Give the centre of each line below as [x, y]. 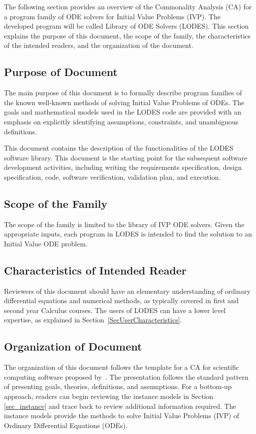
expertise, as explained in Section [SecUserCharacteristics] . [93, 320]
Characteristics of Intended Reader [95, 270]
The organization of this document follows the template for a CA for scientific [122, 367]
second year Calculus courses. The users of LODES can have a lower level [115, 310]
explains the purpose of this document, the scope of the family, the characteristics [128, 35]
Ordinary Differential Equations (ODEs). [66, 425]
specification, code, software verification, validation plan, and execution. [112, 177]
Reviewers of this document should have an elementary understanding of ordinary [127, 291]
